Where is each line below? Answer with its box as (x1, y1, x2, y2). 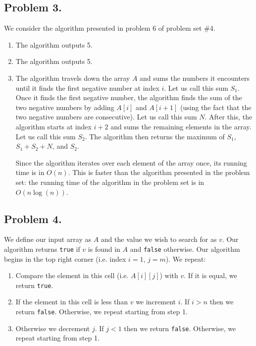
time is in (15, 167, 45, 177)
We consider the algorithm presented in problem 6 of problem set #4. (4, 23, 215, 33)
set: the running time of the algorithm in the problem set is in (15, 176, 205, 187)
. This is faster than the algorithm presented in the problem (68, 167, 250, 177)
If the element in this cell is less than (15, 296, 128, 307)
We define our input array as (4, 234, 91, 244)
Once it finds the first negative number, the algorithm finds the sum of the (15, 92, 242, 103)
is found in (88, 243, 120, 254)
